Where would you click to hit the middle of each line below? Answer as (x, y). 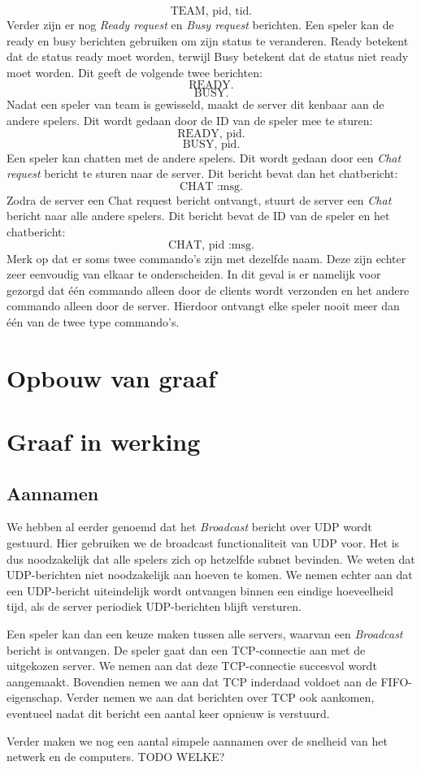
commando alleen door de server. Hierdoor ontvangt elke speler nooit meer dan (203, 306)
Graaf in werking (104, 441)
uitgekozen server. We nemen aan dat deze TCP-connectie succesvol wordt (192, 666)
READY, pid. (211, 134)
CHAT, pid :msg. (211, 245)
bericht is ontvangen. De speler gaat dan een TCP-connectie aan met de (186, 649)
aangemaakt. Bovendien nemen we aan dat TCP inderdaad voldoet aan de (192, 681)
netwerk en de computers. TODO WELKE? (116, 757)
